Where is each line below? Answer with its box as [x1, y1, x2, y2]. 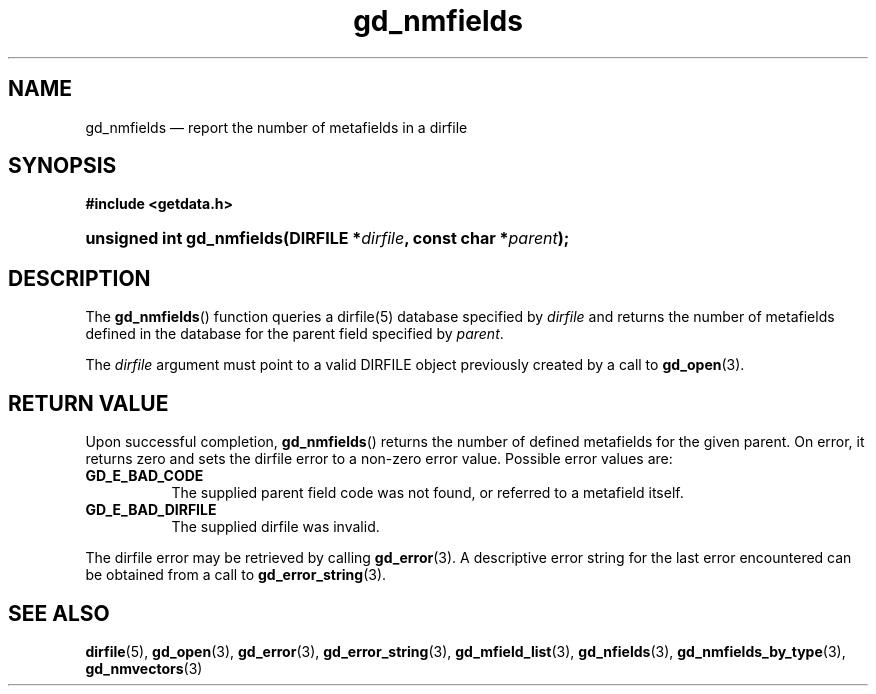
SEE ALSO [8, 600, 110, 626]
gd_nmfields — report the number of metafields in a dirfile [85, 118, 468, 136]
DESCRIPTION [8, 265, 151, 291]
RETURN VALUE [8, 390, 169, 416]
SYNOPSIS [8, 153, 117, 179]
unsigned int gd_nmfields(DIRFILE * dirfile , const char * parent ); [85, 228, 570, 249]
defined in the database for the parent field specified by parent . [85, 325, 504, 343]
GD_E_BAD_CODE [85, 467, 204, 485]
